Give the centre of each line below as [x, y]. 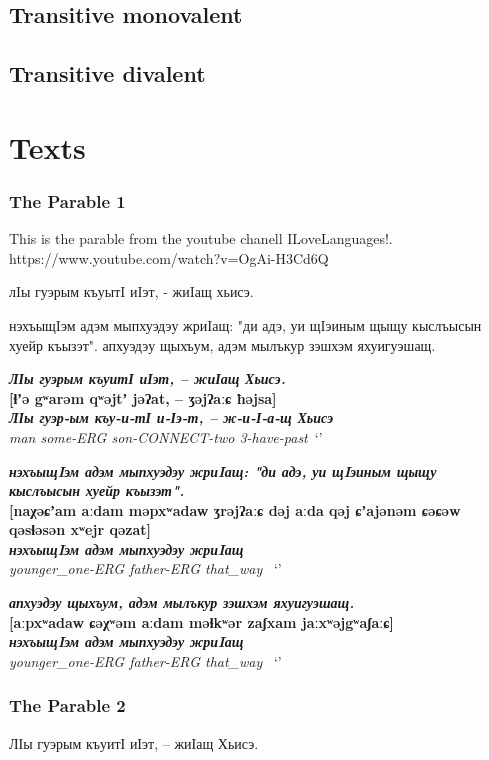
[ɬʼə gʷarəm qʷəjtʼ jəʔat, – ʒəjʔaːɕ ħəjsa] [143, 397]
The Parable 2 [67, 705]
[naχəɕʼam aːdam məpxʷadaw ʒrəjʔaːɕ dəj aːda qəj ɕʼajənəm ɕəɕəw [235, 509]
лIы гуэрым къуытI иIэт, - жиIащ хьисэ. [131, 291]
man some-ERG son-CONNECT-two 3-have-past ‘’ [166, 436]
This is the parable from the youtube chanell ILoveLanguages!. [201, 238]
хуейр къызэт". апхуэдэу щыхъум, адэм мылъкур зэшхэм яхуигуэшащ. [222, 344]
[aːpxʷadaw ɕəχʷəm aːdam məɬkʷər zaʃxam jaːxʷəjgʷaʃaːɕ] [201, 621]
